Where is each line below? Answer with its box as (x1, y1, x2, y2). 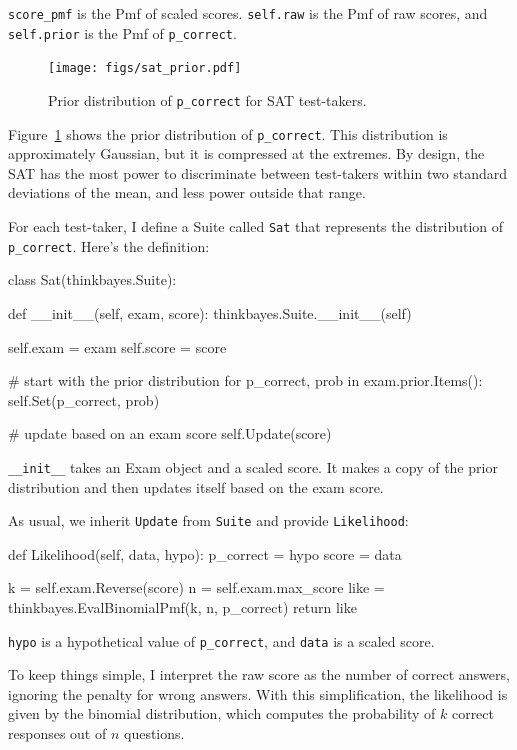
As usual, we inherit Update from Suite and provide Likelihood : (8, 510, 409, 531)
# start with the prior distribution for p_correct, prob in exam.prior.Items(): (8, 370, 483, 391)
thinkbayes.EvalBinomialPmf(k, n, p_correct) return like (8, 597, 357, 618)
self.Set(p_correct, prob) (8, 389, 160, 410)
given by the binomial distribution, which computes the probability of (8, 703, 436, 724)
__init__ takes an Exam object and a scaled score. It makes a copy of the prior (8, 456, 498, 477)
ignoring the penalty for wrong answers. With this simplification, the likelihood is (8, 683, 508, 704)
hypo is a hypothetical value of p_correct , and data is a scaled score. (8, 630, 435, 651)
